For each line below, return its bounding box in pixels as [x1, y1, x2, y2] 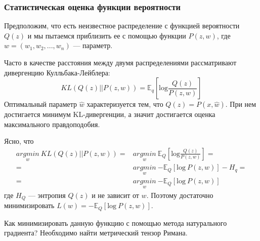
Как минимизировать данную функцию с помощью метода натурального [4, 217, 227, 228]
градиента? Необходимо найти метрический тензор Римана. [4, 227, 188, 238]
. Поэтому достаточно [146, 189, 213, 200]
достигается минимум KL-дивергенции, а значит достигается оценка [4, 109, 215, 119]
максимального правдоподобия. [4, 118, 100, 129]
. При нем [225, 99, 256, 109]
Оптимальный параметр [4, 99, 77, 109]
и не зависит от [92, 189, 139, 200]
